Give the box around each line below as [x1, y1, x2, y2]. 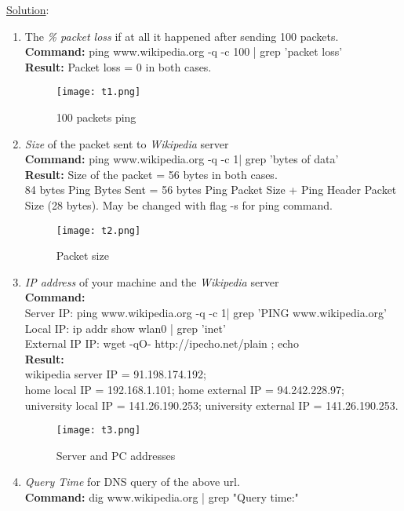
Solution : [6, 2, 49, 17]
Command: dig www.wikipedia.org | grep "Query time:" [24, 489, 299, 506]
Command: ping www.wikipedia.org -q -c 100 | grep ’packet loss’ [24, 43, 343, 60]
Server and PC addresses [56, 447, 176, 463]
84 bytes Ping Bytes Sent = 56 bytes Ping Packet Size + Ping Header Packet [24, 181, 397, 198]
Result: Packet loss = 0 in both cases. [24, 58, 212, 75]
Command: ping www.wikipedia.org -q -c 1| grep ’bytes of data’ [24, 151, 339, 167]
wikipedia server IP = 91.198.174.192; [24, 366, 206, 382]
